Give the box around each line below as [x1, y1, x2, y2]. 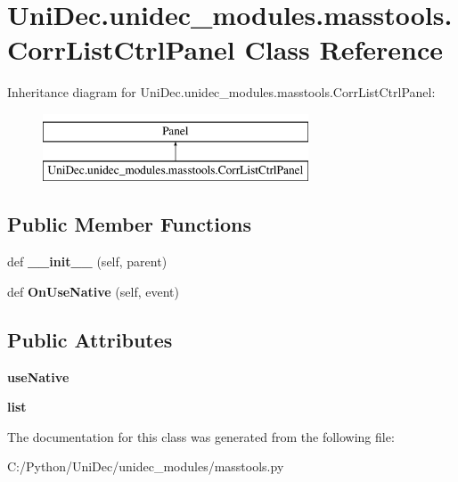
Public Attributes [7, 325, 173, 353]
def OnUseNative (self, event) [7, 282, 179, 300]
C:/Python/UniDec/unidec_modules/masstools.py [7, 457, 284, 476]
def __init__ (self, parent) [7, 252, 168, 271]
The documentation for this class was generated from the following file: [7, 427, 395, 445]
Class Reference [244, 31, 443, 68]
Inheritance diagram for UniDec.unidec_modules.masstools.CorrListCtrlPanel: [7, 83, 436, 102]
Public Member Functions [7, 210, 251, 238]
